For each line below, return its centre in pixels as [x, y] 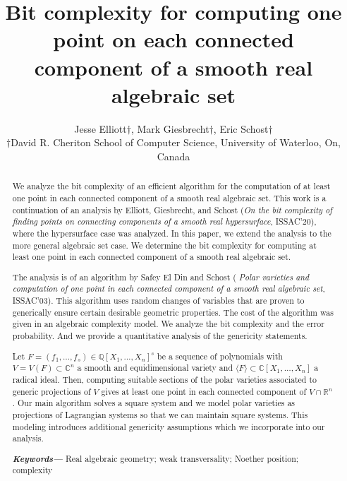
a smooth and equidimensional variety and [155, 368]
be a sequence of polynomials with [220, 356]
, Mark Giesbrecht [170, 128]
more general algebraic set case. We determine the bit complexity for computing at [164, 245]
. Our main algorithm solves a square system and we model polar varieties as [154, 403]
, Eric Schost [241, 128]
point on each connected [173, 39]
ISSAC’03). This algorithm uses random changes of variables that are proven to [158, 301]
